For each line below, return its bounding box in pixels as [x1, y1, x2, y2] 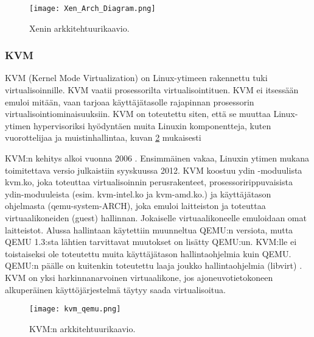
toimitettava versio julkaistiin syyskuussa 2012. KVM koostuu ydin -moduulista [5, 163, 302, 176]
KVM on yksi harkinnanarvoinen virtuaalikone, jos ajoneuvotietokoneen [5, 271, 273, 283]
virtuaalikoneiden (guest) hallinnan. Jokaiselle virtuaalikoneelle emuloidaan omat [5, 211, 307, 224]
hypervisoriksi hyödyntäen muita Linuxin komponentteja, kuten [33, 119, 271, 132]
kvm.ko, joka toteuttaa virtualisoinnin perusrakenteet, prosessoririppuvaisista [5, 176, 293, 188]
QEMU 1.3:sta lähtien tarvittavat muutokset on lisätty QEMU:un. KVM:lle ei [5, 235, 297, 248]
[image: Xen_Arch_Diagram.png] [29, 4, 156, 13]
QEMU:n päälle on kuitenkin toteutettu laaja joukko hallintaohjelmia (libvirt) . [5, 259, 302, 272]
